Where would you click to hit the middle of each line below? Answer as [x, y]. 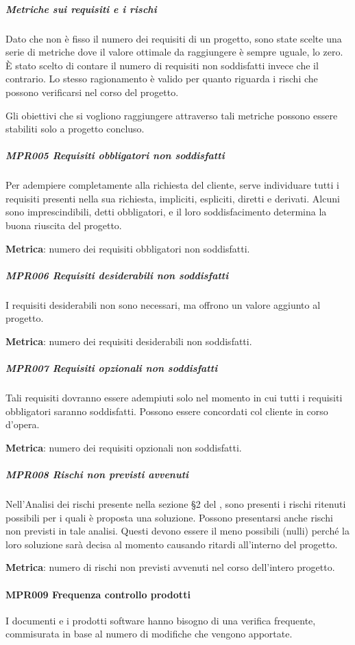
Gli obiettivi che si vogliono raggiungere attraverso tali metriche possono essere [172, 115]
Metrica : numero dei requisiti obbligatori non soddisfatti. [128, 248]
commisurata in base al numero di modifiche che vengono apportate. [149, 634]
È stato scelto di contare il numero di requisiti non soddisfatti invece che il [162, 65]
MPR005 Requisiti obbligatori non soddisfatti [115, 155]
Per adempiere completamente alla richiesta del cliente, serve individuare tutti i [173, 185]
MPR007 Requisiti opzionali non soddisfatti [112, 368]
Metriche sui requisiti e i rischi [81, 9]
